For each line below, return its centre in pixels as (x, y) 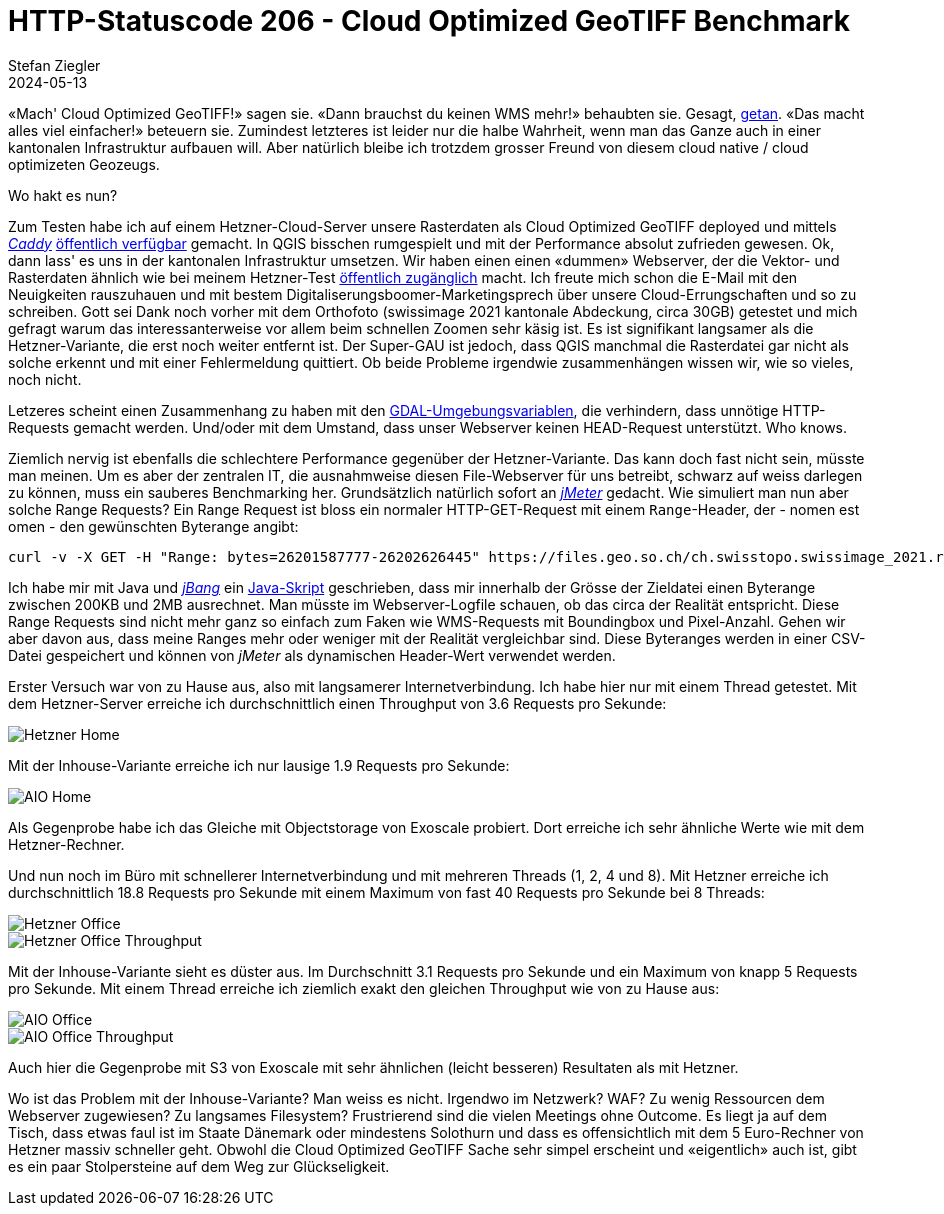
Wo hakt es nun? (63, 195)
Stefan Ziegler (54, 65)
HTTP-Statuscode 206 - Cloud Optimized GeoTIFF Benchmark (429, 21)
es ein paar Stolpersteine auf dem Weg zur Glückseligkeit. (199, 1166)
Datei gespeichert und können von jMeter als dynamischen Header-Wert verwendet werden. (312, 655)
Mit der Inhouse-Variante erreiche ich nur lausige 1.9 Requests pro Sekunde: (259, 765)
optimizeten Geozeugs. (84, 164)
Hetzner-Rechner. (66, 844)
